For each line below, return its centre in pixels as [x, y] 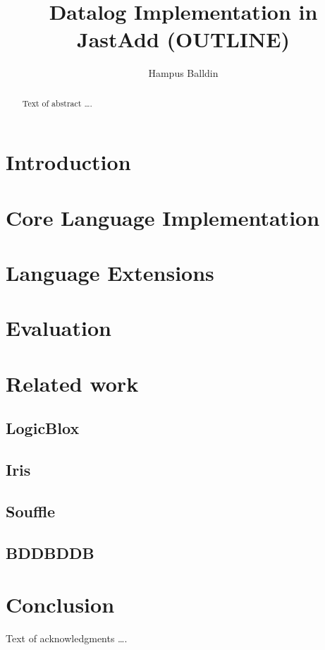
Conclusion [60, 604]
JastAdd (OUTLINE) [183, 39]
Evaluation [59, 328]
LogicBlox [43, 428]
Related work [72, 383]
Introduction [68, 162]
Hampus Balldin [183, 73]
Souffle [31, 511]
